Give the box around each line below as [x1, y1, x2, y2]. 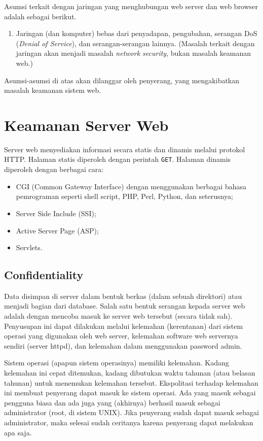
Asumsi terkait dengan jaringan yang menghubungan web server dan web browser [4, 1, 258, 11]
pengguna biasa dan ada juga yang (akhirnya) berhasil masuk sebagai [4, 397, 220, 408]
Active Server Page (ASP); [16, 225, 99, 235]
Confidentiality [4, 267, 84, 283]
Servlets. [16, 242, 43, 253]
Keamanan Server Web [4, 114, 169, 135]
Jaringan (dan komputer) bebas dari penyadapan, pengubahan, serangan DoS [16, 28, 257, 39]
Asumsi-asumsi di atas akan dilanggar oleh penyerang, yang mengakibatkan [4, 75, 240, 85]
